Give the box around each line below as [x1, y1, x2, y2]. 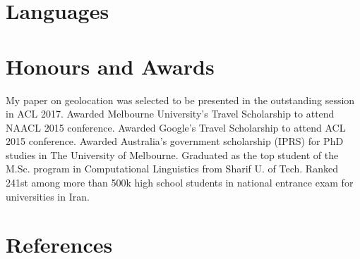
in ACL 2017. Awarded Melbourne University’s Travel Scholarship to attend [6, 106, 335, 121]
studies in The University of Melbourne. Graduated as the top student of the [6, 147, 339, 162]
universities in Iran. [6, 189, 90, 203]
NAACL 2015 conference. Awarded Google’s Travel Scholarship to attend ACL [6, 120, 346, 134]
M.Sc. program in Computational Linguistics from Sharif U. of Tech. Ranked [6, 161, 338, 176]
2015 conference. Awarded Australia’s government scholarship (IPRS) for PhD [6, 134, 344, 149]
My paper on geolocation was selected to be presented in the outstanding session [6, 92, 355, 107]
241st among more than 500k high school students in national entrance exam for [6, 175, 354, 190]
